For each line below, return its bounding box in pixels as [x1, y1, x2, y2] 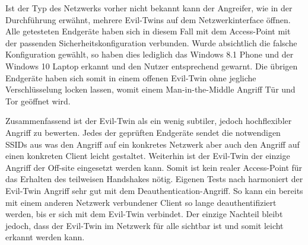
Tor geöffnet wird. [5, 94, 71, 107]
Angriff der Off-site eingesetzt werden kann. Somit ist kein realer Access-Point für [5, 161, 303, 173]
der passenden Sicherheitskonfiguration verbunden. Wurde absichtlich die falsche [5, 36, 297, 49]
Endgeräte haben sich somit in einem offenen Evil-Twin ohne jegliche [5, 71, 256, 84]
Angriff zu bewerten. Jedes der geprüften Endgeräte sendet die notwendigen [5, 126, 281, 138]
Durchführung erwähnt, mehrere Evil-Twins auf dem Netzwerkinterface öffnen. [5, 13, 291, 26]
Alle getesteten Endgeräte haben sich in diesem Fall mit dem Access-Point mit [5, 25, 291, 37]
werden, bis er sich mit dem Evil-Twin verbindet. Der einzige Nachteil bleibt [5, 208, 283, 220]
